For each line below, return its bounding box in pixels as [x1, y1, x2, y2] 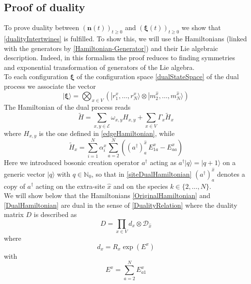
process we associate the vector [4, 81, 96, 91]
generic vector [4, 168, 45, 179]
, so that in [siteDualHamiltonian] [91, 168, 192, 179]
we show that [181, 22, 221, 33]
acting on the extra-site [35, 181, 105, 191]
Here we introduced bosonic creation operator [4, 157, 140, 167]
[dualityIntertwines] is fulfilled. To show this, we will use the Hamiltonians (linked [4, 33, 247, 43]
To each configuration [4, 71, 68, 82]
